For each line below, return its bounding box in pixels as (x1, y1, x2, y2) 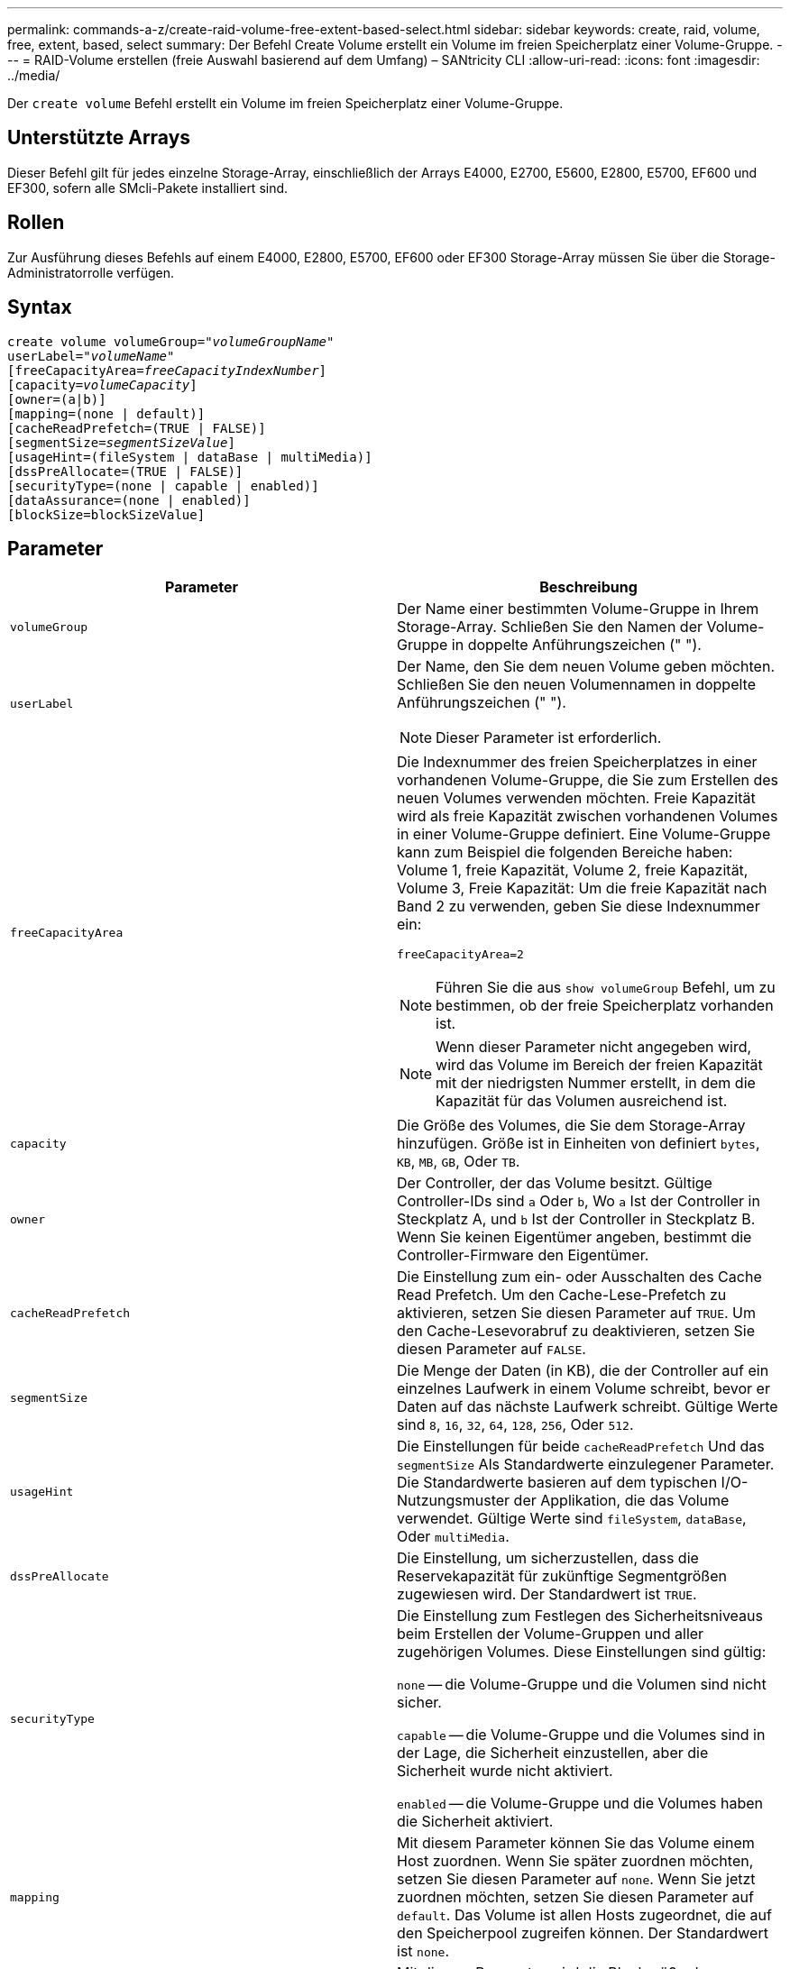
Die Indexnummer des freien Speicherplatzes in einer (397, 753, 758, 772)
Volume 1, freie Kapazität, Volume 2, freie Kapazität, (397, 861, 749, 880)
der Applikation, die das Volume (513, 1491, 730, 1510)
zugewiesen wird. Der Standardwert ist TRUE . (397, 1585, 697, 1604)
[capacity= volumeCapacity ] (7, 377, 197, 392)
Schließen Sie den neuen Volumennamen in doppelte (397, 675, 756, 694)
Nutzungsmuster (397, 1491, 510, 1510)
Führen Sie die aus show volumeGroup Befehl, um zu (436, 978, 776, 997)
